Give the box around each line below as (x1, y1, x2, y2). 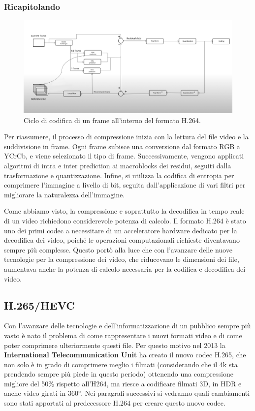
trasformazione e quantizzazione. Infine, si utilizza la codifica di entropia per (4, 170, 234, 180)
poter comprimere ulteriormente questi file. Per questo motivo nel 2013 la (4, 340, 225, 350)
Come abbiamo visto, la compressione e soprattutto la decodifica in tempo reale (4, 206, 245, 216)
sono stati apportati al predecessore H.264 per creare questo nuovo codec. (4, 398, 225, 408)
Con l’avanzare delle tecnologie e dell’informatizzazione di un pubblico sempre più (4, 320, 251, 331)
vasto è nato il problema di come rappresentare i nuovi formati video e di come (4, 330, 242, 340)
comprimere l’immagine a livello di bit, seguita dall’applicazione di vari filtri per (4, 180, 246, 190)
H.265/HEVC (4, 297, 75, 313)
